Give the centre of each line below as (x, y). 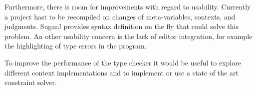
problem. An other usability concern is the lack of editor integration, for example (128, 36)
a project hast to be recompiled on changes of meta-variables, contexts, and (120, 16)
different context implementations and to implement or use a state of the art (122, 72)
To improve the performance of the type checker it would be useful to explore (123, 62)
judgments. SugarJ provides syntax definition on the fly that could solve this (122, 26)
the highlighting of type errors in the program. (76, 46)
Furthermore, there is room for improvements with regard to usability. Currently (128, 6)
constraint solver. (31, 82)
